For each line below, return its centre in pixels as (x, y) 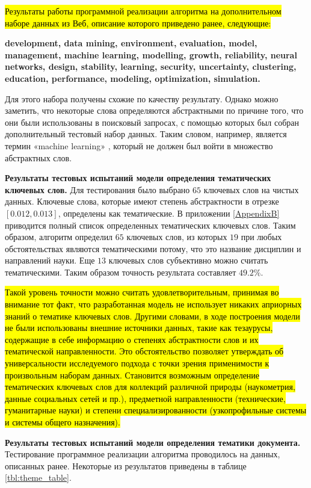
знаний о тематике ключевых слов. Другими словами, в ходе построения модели (152, 316)
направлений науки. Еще (50, 260)
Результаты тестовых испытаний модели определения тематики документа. (153, 442)
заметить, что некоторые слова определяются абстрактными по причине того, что (154, 110)
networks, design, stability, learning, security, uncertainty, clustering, (151, 66)
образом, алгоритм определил (59, 237)
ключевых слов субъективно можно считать (188, 260)
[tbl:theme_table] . (38, 477)
